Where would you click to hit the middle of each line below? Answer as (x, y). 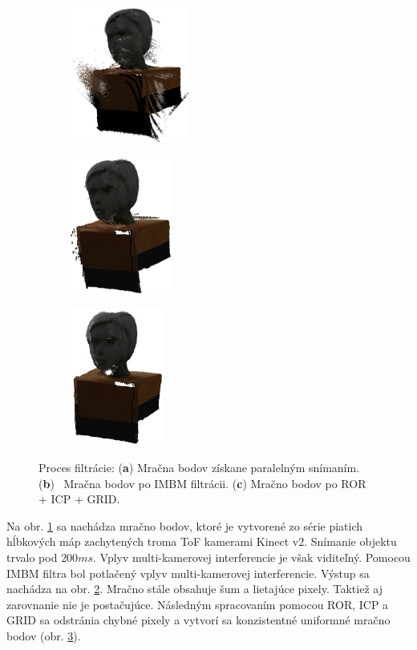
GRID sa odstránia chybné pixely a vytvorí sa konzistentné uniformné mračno (198, 620)
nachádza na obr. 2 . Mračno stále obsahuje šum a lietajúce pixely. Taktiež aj (194, 589)
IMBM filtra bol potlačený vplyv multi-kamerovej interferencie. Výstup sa (188, 573)
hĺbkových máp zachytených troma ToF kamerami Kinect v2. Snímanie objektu (202, 541)
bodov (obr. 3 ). (44, 635)
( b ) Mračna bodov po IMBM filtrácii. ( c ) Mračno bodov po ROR (202, 483)
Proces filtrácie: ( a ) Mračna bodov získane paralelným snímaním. (199, 468)
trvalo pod (32, 557)
